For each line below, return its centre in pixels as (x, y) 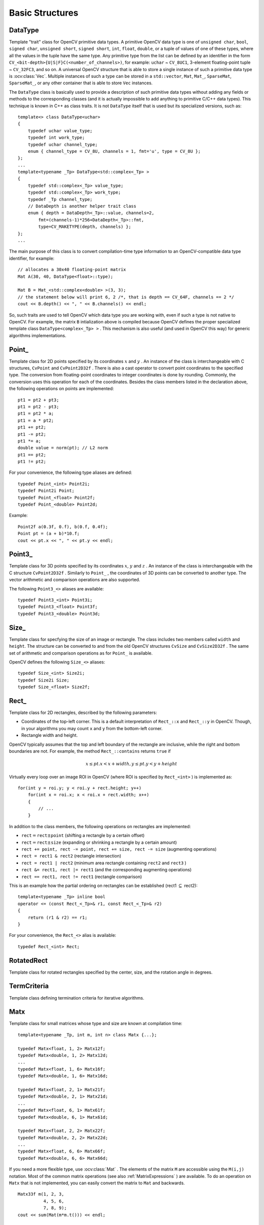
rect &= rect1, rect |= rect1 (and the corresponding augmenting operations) (106, 870)
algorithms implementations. (38, 335)
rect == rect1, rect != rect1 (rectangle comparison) (82, 877)
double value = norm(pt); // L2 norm (63, 448)
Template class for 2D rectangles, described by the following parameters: (83, 712)
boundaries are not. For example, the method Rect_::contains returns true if (90, 751)
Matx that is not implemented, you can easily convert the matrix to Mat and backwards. (97, 1183)
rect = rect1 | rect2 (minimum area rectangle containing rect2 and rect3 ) (104, 863)
